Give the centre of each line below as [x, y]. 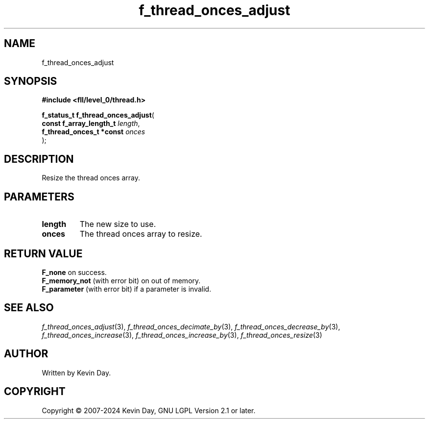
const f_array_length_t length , [91, 124]
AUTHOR [26, 354]
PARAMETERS [39, 197]
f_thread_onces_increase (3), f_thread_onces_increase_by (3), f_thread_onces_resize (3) [182, 335]
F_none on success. [74, 272]
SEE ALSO [29, 308]
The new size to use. [118, 224]
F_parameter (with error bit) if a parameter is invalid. [127, 289]
